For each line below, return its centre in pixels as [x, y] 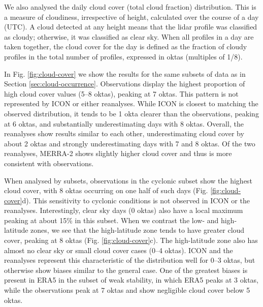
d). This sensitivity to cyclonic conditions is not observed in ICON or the [136, 200]
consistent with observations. [49, 163]
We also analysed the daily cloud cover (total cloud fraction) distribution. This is [130, 7]
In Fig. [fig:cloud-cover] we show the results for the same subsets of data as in [125, 73]
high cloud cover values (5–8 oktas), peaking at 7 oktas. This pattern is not [121, 93]
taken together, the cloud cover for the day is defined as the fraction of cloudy [126, 47]
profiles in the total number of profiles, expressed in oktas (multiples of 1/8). [123, 56]
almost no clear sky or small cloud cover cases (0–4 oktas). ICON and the [119, 250]
